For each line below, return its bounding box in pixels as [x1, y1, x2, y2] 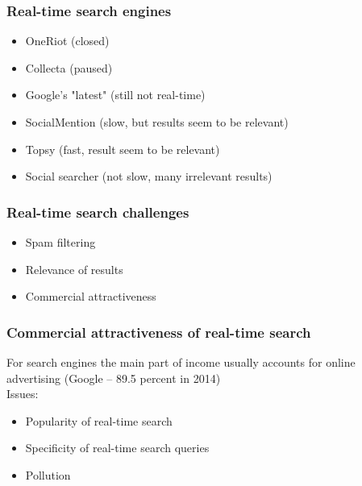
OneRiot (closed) [25, 32, 110, 49]
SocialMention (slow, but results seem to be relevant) [25, 114, 289, 130]
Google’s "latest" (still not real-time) [25, 86, 206, 103]
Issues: [6, 385, 39, 402]
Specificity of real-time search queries [25, 439, 210, 456]
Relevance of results [25, 260, 123, 277]
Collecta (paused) [25, 59, 113, 76]
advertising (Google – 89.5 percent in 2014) [6, 369, 221, 386]
